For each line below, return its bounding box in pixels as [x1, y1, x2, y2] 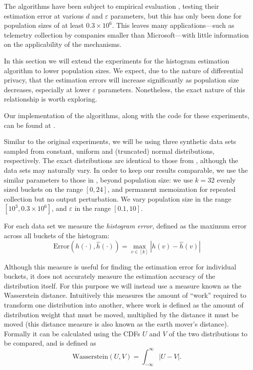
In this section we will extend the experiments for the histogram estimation [4, 55, 230, 65]
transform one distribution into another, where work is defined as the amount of [4, 300, 244, 310]
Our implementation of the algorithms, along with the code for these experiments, [4, 110, 250, 120]
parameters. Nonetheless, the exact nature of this [98, 84, 245, 94]
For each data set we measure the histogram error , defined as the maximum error [4, 221, 247, 231]
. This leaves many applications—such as [112, 20, 234, 30]
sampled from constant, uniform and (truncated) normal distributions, [4, 145, 215, 156]
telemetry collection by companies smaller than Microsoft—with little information [4, 29, 249, 40]
